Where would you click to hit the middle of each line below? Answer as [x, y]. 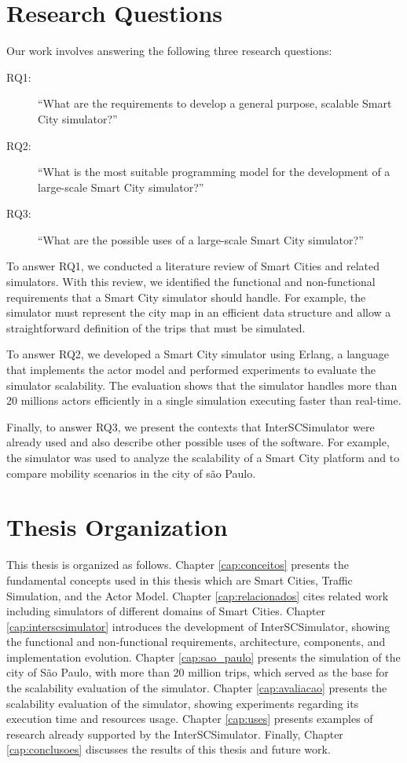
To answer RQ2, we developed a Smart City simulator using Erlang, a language [198, 354]
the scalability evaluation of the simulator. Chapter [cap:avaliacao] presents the [197, 688]
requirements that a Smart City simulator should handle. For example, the [186, 297]
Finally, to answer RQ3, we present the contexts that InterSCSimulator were [191, 426]
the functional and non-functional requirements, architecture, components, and [196, 642]
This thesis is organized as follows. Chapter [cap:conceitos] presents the [178, 565]
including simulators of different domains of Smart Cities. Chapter [166, 611]
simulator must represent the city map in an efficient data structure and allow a [199, 312]
